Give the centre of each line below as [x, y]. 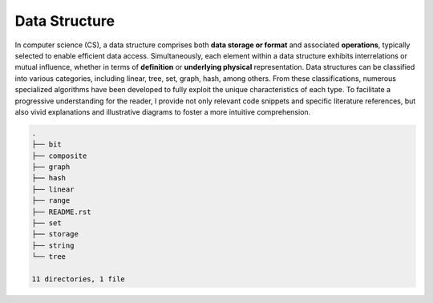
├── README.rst [61, 212]
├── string [53, 245]
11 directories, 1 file [79, 279]
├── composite [59, 156]
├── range [51, 201]
